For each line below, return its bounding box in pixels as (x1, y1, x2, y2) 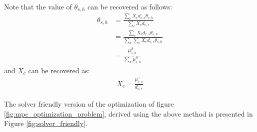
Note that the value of (4, 1, 72, 11)
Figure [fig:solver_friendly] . (4, 118, 87, 129)
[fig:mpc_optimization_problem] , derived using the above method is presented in (4, 108, 253, 119)
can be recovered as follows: (87, 1, 172, 11)
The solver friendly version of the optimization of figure (4, 99, 174, 109)
